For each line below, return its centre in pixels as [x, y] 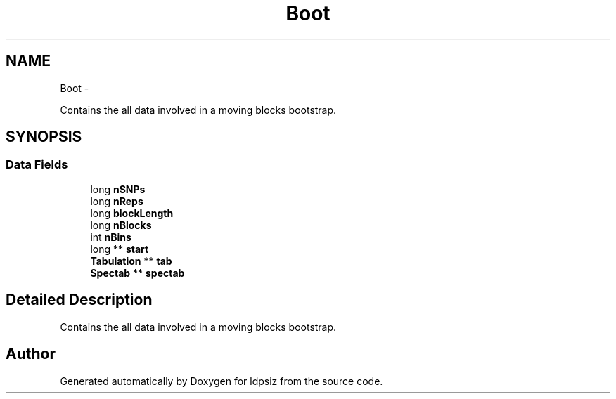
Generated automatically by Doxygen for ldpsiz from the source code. [222, 381]
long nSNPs [118, 189]
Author [31, 354]
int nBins [111, 237]
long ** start [120, 249]
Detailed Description [79, 300]
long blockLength [132, 213]
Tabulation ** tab [131, 261]
